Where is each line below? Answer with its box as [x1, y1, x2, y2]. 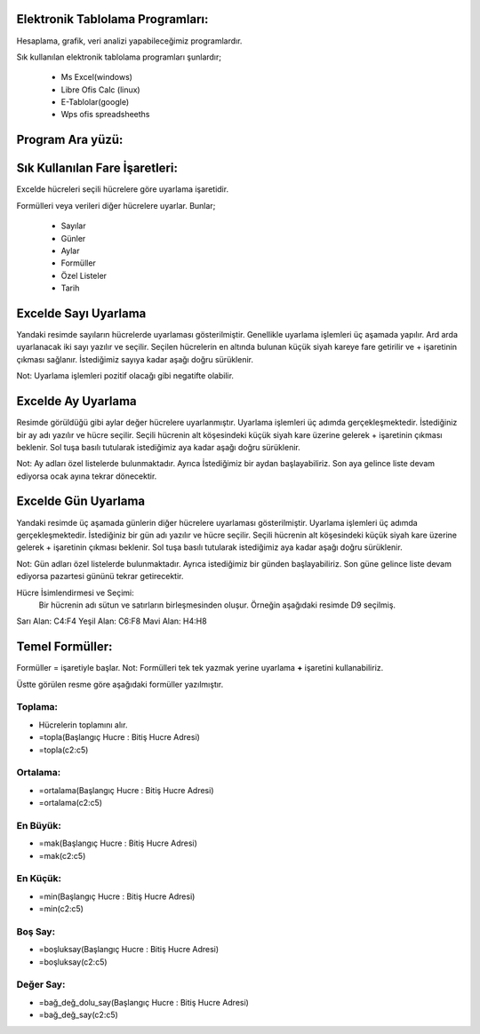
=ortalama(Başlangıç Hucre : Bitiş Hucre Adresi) [38, 784, 214, 795]
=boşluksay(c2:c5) [38, 956, 108, 967]
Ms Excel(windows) [60, 72, 133, 83]
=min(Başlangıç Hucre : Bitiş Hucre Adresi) [38, 891, 196, 902]
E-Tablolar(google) [60, 97, 129, 107]
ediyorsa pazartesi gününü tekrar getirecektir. [16, 571, 184, 582]
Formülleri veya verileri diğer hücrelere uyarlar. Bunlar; [16, 200, 216, 211]
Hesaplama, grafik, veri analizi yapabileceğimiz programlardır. [16, 36, 243, 46]
